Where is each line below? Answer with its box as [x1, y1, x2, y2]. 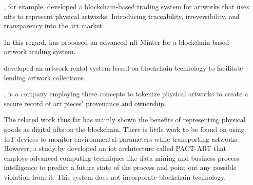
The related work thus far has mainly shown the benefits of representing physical [4, 114, 246, 125]
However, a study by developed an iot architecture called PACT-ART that [4, 143, 226, 153]
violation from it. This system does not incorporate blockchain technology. [4, 171, 226, 182]
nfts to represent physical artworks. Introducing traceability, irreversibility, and [4, 11, 240, 21]
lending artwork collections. [4, 72, 86, 82]
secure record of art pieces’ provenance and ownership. [4, 98, 166, 108]
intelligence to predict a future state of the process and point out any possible [4, 162, 236, 172]
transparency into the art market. [4, 20, 104, 31]
